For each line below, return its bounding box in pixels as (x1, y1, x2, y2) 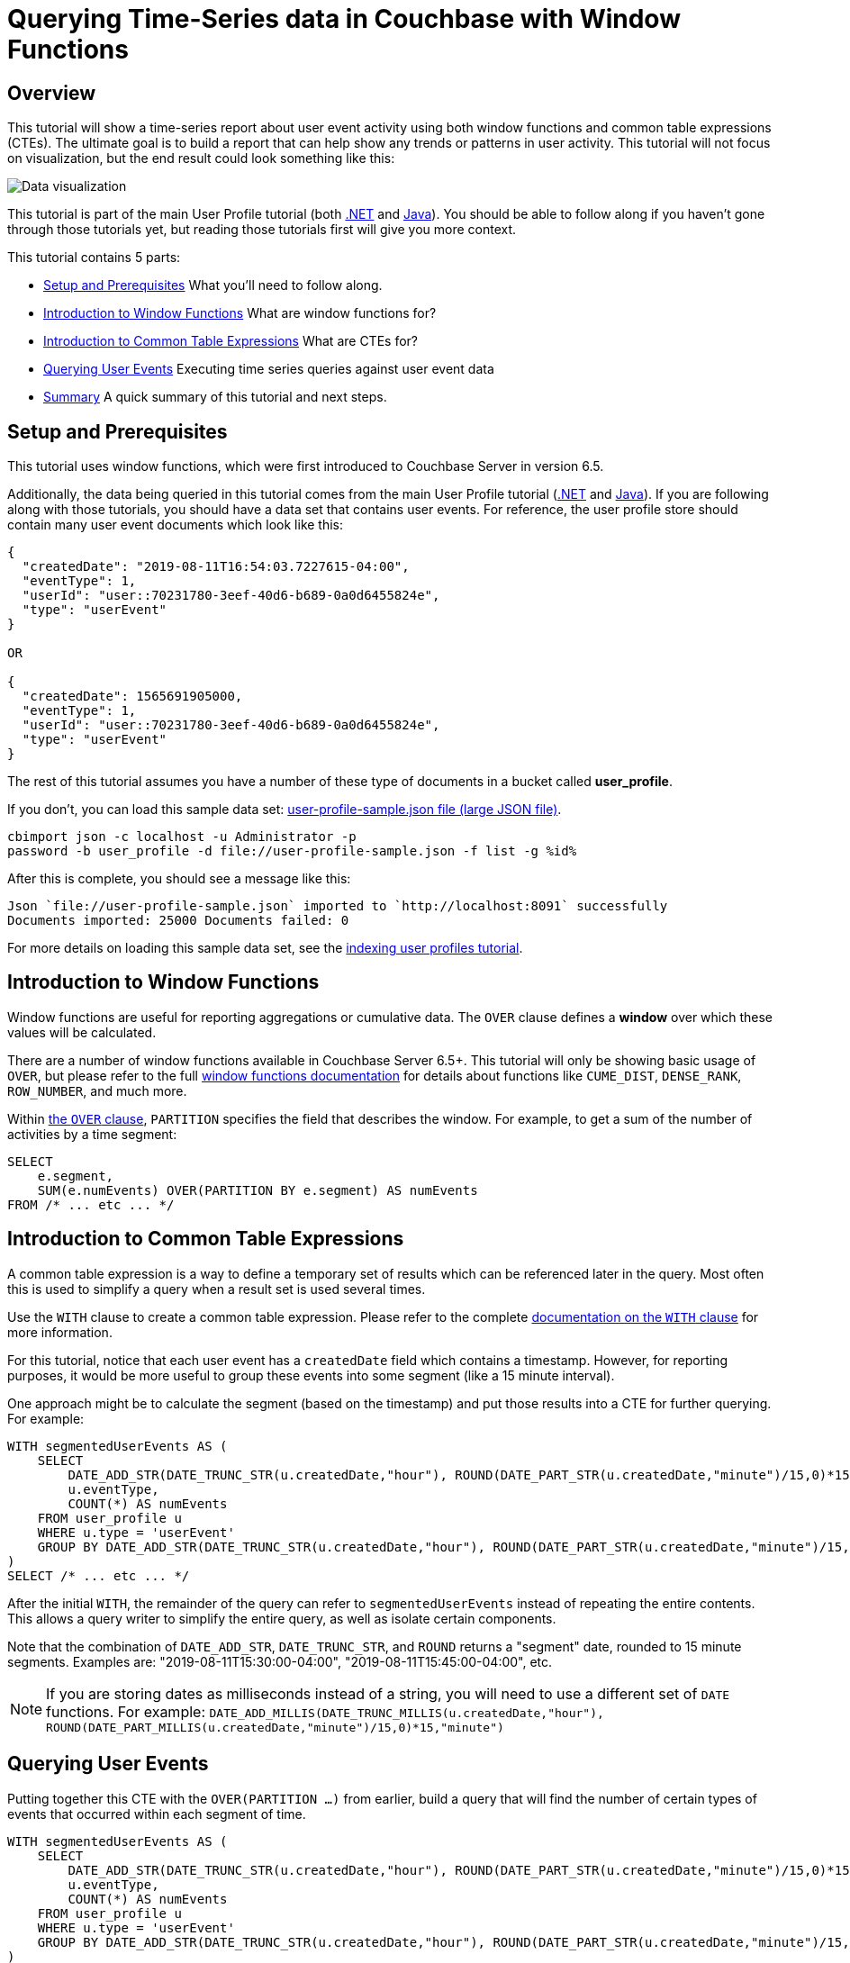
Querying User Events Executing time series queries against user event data (43, 361, 494, 377)
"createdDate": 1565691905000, (22, 689, 243, 704)
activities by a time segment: (7, 1126, 177, 1142)
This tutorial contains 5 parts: (7, 249, 181, 266)
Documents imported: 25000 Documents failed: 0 (7, 913, 349, 928)
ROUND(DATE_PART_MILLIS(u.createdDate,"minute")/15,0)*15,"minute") (46, 1720, 504, 1734)
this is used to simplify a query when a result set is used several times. (7, 1280, 426, 1297)
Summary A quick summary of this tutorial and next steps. (43, 389, 387, 405)
